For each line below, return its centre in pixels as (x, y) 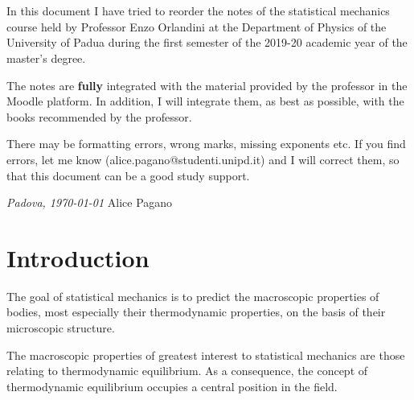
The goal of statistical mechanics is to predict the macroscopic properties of (193, 296)
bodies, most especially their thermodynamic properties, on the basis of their (196, 312)
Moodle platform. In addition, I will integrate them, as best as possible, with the (205, 101)
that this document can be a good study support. (128, 175)
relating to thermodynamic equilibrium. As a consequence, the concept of (187, 371)
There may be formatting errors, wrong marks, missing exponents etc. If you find (206, 144)
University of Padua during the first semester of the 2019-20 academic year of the (207, 42)
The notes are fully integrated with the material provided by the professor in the (207, 85)
